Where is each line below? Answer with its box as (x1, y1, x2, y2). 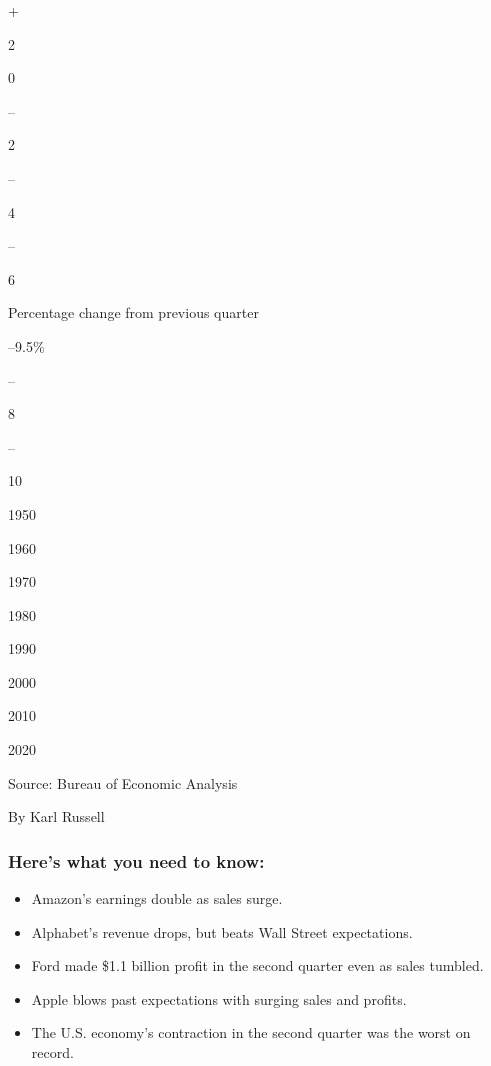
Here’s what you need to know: (8, 848, 265, 873)
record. (31, 1042, 74, 1063)
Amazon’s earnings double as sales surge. (31, 888, 283, 909)
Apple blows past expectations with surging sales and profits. (31, 988, 407, 1009)
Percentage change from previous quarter (8, 302, 259, 323)
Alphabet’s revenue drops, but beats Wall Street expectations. (31, 921, 413, 942)
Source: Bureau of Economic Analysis (8, 772, 238, 793)
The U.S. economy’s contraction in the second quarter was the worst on (31, 1022, 471, 1043)
